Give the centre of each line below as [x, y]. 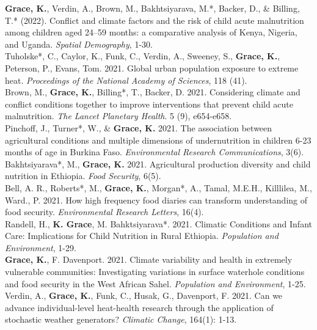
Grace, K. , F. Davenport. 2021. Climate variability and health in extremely [149, 259]
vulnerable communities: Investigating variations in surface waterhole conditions [155, 272]
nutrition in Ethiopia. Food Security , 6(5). [83, 176]
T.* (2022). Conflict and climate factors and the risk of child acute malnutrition [155, 20]
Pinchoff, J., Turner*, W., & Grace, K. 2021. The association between [139, 127]
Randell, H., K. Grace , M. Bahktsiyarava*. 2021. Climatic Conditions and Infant [158, 223]
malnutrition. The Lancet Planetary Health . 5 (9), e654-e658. [118, 116]
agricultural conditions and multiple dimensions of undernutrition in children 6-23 [158, 140]
